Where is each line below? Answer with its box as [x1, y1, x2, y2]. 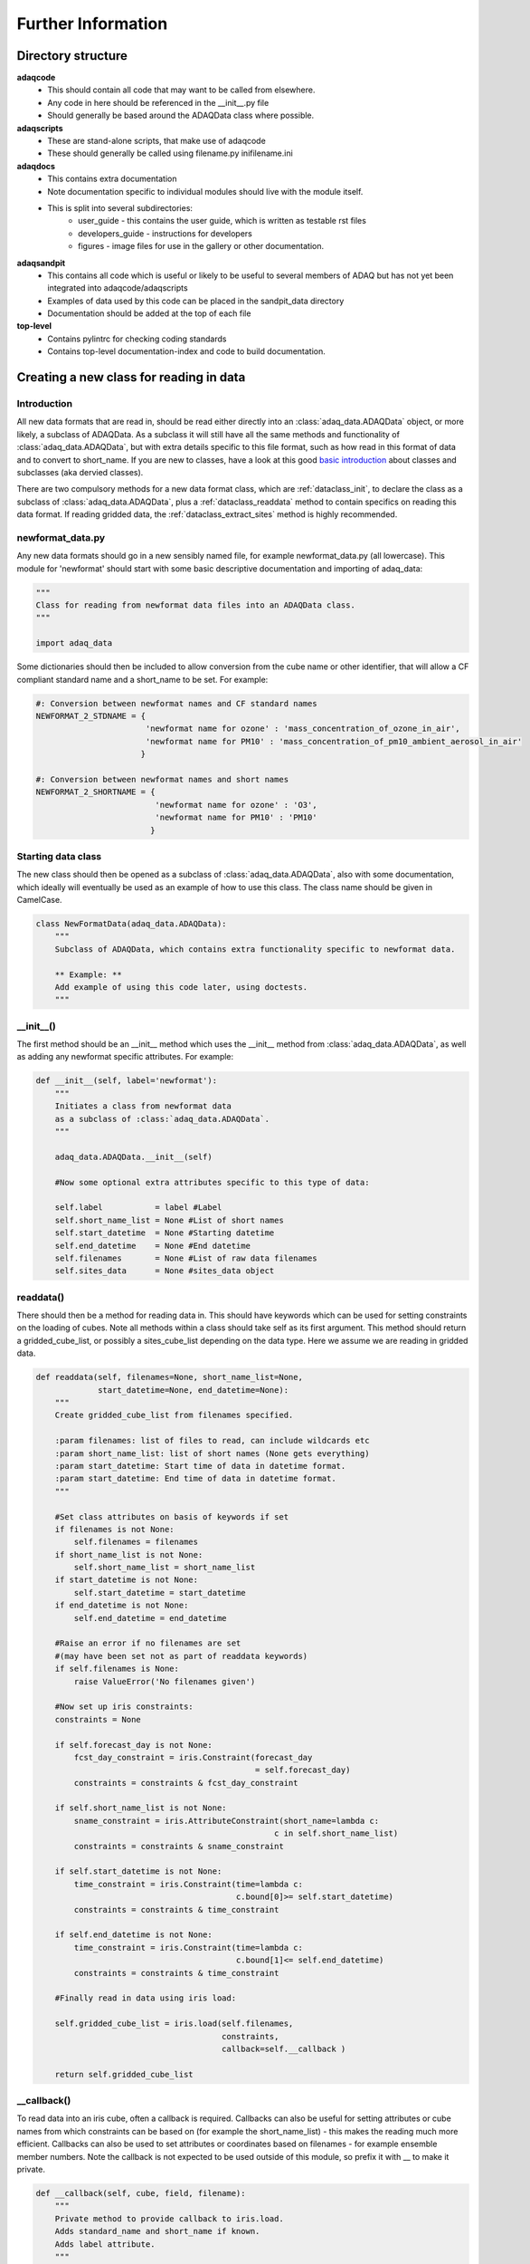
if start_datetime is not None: [54, 1575, 199, 1585]
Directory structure [16, 48, 128, 63]
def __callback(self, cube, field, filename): [35, 2188, 246, 2198]
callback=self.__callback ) [222, 2043, 346, 2054]
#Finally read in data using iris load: [54, 1993, 237, 2003]
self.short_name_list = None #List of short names [54, 1214, 284, 1225]
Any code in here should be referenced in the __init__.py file [47, 97, 270, 108]
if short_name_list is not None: [54, 1549, 203, 1559]
